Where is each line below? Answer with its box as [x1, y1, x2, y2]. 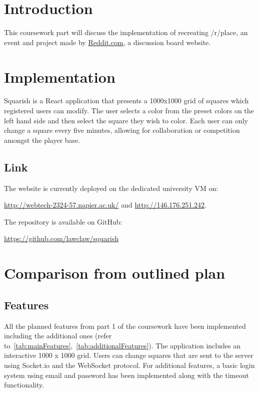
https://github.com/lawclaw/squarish [4, 233, 118, 244]
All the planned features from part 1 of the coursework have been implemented [4, 320, 246, 331]
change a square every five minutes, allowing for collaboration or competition [4, 125, 240, 135]
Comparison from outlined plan [4, 263, 225, 283]
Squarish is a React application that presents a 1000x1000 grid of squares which [4, 95, 249, 106]
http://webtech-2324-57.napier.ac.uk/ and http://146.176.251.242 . [4, 200, 206, 210]
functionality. [4, 379, 44, 390]
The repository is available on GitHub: [4, 216, 122, 227]
